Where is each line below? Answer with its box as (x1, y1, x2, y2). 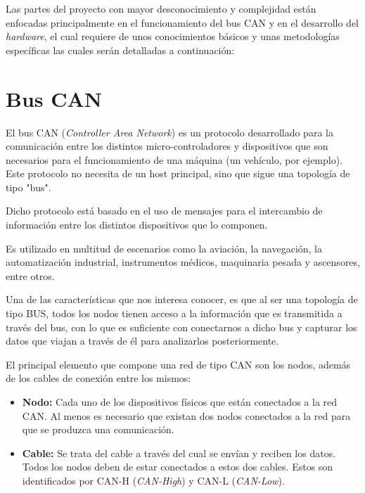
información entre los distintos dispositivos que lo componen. (6, 217, 268, 232)
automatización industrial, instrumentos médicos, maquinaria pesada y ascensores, (6, 255, 360, 269)
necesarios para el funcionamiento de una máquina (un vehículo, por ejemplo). (6, 152, 343, 167)
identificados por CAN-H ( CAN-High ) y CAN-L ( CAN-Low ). (22, 473, 285, 487)
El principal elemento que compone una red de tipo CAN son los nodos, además (6, 357, 351, 371)
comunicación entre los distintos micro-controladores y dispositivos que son (6, 139, 328, 153)
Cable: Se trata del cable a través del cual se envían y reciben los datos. (22, 445, 336, 460)
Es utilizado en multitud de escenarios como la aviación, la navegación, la (6, 241, 323, 255)
